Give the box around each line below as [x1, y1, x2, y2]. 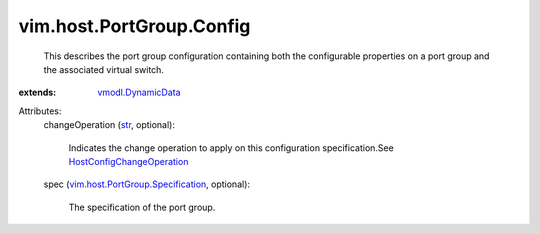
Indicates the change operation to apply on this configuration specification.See [68, 141, 394, 154]
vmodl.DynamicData [97, 86, 181, 99]
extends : [18, 86, 57, 99]
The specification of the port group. [68, 201, 216, 213]
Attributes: [18, 105, 62, 117]
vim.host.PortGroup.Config [18, 15, 251, 37]
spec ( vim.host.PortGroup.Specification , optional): [43, 178, 250, 190]
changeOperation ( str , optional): [43, 119, 175, 131]
